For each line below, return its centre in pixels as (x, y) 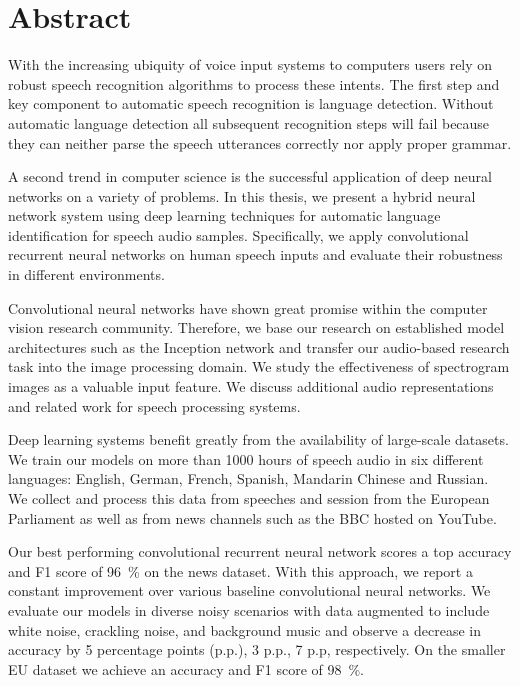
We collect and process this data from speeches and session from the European (249, 498)
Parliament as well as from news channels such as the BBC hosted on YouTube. (252, 517)
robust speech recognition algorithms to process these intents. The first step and (254, 83)
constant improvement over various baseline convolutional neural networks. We (249, 590)
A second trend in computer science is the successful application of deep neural (250, 176)
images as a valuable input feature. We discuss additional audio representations (251, 386)
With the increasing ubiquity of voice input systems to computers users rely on (250, 64)
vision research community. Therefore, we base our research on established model (256, 327)
